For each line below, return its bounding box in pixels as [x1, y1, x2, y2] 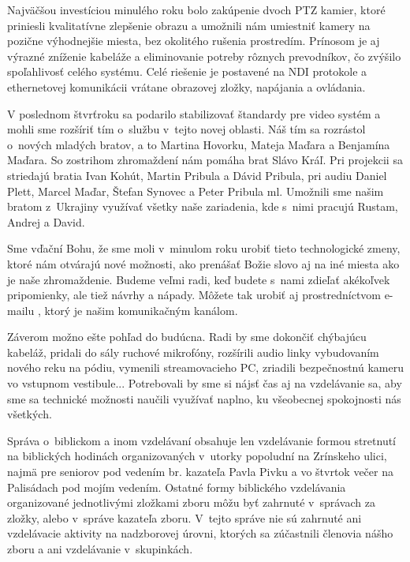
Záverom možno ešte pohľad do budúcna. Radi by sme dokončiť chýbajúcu [7, 328, 367, 345]
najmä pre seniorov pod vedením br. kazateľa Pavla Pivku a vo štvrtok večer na [7, 463, 393, 480]
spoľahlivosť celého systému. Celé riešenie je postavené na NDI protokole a [7, 63, 367, 80]
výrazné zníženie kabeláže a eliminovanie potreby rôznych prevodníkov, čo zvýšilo [7, 47, 401, 64]
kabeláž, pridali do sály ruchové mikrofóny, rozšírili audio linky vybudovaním [7, 343, 379, 360]
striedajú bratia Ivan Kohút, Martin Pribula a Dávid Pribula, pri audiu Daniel [7, 167, 387, 183]
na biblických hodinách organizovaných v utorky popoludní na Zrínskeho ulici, [7, 448, 387, 464]
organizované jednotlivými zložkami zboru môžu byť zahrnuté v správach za [7, 494, 375, 511]
